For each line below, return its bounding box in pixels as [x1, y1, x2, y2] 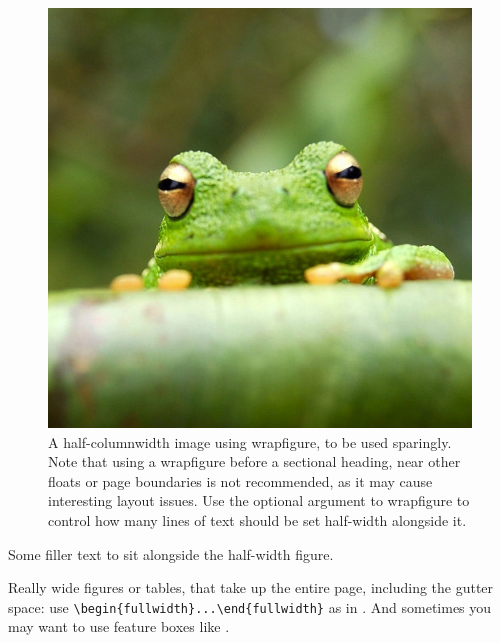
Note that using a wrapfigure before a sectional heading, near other [48, 451, 461, 472]
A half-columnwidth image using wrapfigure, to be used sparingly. [48, 431, 452, 452]
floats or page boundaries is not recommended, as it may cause [48, 470, 433, 491]
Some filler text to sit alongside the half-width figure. [8, 543, 334, 564]
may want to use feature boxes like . [8, 616, 230, 637]
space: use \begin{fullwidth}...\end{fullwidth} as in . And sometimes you [8, 596, 492, 617]
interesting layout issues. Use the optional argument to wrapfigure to [48, 490, 470, 511]
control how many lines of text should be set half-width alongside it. [48, 509, 467, 530]
